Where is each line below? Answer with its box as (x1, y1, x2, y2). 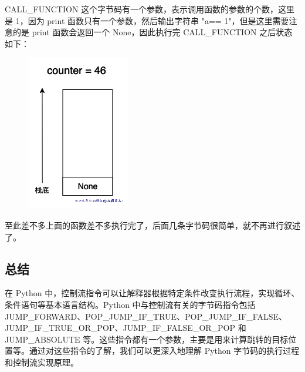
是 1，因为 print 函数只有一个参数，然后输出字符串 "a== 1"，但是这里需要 (5, 14, 289, 26)
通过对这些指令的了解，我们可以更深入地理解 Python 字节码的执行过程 (29, 344, 300, 357)
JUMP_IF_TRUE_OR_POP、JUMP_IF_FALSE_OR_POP (5, 321, 236, 334)
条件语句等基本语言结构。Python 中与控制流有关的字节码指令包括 (5, 298, 256, 310)
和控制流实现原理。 (5, 356, 79, 368)
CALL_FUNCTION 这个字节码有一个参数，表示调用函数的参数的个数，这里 (5, 3, 295, 15)
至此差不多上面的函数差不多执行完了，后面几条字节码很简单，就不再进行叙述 (5, 219, 300, 231)
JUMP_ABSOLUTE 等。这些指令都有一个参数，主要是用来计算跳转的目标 (5, 333, 289, 345)
